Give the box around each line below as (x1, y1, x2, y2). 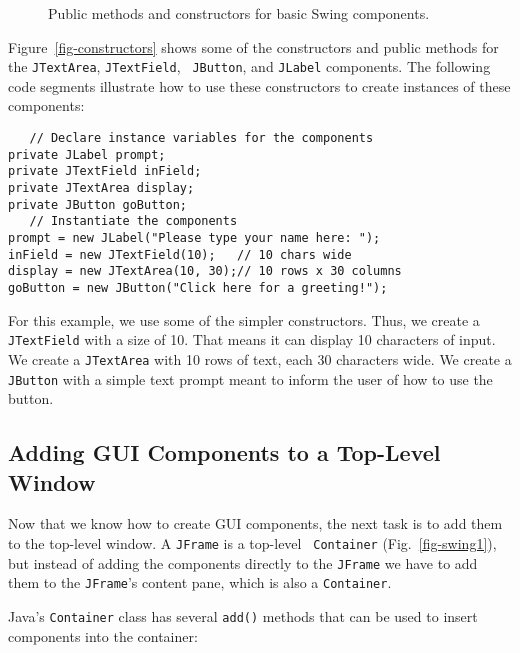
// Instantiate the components (29, 214, 238, 229)
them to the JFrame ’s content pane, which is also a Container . (8, 572, 392, 593)
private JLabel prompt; (8, 147, 166, 162)
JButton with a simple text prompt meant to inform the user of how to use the (8, 368, 493, 389)
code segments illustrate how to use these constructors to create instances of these (8, 75, 511, 96)
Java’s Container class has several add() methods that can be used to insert (8, 605, 478, 626)
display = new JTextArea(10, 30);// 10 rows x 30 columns (8, 264, 402, 279)
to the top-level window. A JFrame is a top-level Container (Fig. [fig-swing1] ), (8, 532, 497, 553)
